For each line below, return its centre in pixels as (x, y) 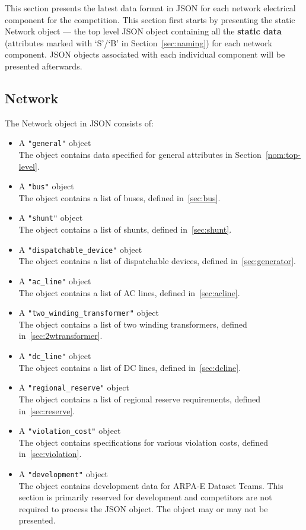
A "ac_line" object (55, 280)
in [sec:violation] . (50, 454)
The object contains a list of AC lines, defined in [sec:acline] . (129, 292)
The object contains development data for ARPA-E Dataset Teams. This (151, 485)
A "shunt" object (51, 218)
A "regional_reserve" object (74, 387)
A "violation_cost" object (70, 431)
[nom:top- (283, 155)
